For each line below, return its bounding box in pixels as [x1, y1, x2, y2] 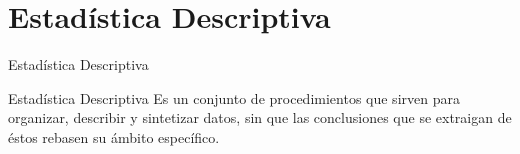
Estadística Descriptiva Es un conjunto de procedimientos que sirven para [8, 87, 460, 108]
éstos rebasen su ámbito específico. [8, 126, 220, 147]
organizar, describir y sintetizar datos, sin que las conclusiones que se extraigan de [8, 107, 512, 128]
